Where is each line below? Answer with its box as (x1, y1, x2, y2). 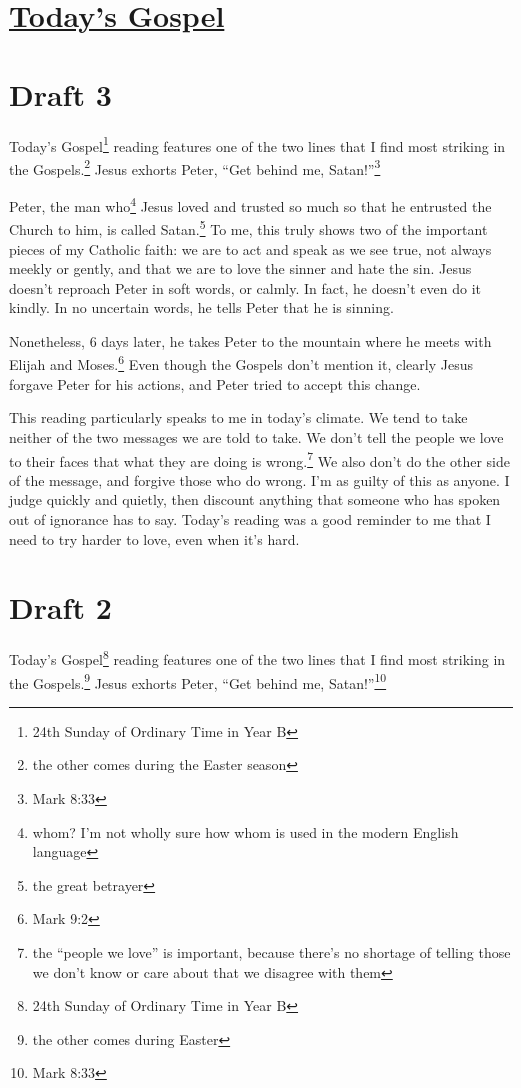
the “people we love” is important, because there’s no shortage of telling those (32, 941, 511, 962)
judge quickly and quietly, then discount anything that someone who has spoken (9, 489, 501, 510)
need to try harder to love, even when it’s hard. (9, 528, 300, 549)
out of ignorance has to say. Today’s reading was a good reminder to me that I (9, 508, 491, 529)
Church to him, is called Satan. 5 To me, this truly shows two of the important (9, 216, 488, 239)
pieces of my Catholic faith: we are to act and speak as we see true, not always (9, 238, 492, 259)
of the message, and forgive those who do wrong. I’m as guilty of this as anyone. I (9, 469, 510, 490)
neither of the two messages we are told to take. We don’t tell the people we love (9, 426, 504, 447)
